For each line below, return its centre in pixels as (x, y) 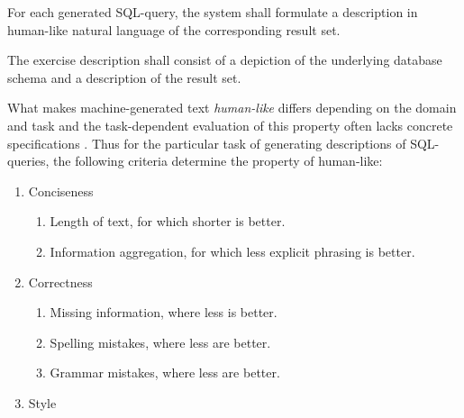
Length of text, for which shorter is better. (168, 221)
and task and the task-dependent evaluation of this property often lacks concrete (230, 125)
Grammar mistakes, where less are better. (165, 373)
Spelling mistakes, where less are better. (160, 342)
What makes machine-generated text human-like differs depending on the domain (232, 108)
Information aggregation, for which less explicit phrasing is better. (232, 251)
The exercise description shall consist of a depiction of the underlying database (225, 60)
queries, (28, 161)
